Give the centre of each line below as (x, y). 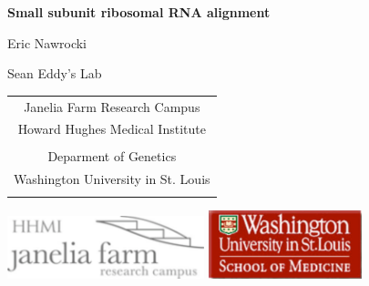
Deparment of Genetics (112, 156)
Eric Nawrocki (47, 42)
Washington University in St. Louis (112, 179)
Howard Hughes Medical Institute (112, 129)
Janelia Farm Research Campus (112, 106)
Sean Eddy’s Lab (55, 73)
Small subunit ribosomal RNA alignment (139, 12)
